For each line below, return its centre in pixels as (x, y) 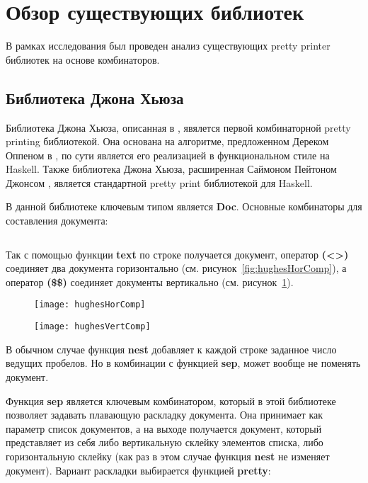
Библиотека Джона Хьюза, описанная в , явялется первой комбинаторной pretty (178, 127)
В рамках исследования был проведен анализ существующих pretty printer (168, 46)
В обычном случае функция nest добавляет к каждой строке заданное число (171, 349)
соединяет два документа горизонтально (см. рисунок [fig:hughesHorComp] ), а (176, 268)
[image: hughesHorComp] (90, 305)
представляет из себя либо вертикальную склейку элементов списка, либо (165, 442)
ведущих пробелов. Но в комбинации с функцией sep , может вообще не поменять (183, 363)
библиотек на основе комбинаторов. (83, 59)
